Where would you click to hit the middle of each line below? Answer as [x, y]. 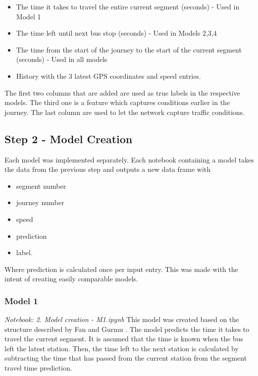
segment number [41, 186]
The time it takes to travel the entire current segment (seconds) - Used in [128, 6]
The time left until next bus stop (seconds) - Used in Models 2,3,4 [116, 33]
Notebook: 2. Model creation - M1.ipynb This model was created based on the [122, 319]
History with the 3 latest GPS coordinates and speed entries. [108, 76]
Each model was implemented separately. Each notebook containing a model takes [129, 159]
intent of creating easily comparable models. [71, 279]
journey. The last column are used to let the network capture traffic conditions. [125, 112]
